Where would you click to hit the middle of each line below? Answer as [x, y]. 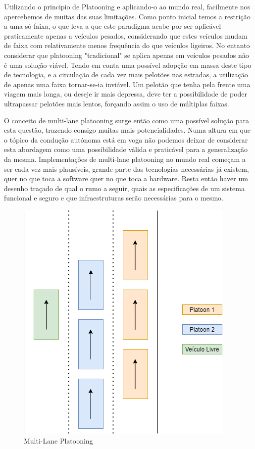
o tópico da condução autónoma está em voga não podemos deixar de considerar [126, 139]
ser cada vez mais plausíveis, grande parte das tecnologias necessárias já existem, [127, 169]
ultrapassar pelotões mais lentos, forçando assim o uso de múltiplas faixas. [117, 103]
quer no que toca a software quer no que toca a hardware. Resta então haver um [126, 178]
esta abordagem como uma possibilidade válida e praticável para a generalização [126, 149]
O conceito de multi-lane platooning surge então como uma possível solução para [127, 120]
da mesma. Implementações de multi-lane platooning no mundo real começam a [125, 159]
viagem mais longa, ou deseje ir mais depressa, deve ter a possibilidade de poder [126, 94]
